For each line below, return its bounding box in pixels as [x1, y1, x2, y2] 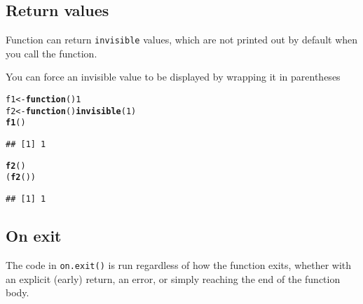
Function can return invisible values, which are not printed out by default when [6, 32, 358, 47]
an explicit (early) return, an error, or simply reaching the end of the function [6, 271, 341, 286]
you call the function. [6, 46, 97, 60]
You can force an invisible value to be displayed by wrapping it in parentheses [6, 69, 341, 84]
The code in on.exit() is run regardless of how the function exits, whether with [6, 257, 352, 272]
